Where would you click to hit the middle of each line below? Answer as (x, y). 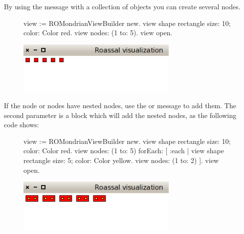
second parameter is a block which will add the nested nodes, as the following (120, 115)
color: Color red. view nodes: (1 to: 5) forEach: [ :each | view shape (124, 151)
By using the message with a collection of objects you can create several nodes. (122, 6)
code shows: (22, 125)
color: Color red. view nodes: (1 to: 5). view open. (98, 33)
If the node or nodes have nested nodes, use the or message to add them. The (120, 105)
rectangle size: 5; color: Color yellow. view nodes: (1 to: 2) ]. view (121, 160)
